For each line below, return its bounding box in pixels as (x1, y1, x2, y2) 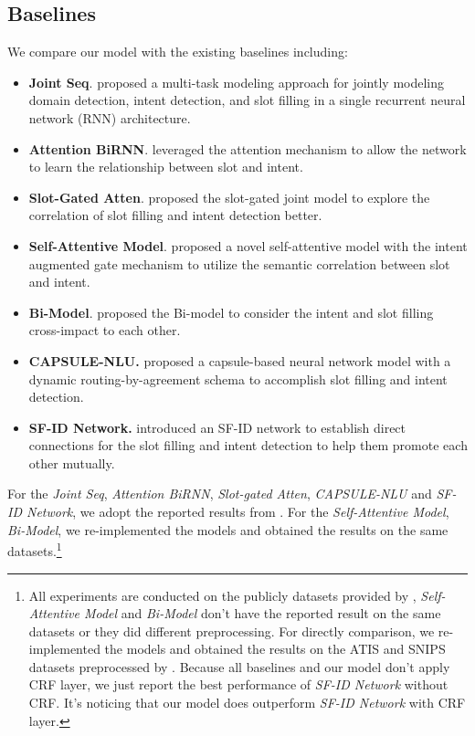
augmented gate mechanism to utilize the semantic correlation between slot (28, 254, 450, 273)
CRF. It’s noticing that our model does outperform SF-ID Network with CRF (28, 693, 466, 712)
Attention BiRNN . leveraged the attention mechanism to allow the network (28, 139, 467, 158)
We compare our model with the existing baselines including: (7, 42, 348, 61)
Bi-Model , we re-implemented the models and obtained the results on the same (7, 520, 449, 539)
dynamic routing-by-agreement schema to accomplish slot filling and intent (28, 369, 448, 388)
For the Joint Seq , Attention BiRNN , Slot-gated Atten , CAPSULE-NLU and (7, 484, 432, 503)
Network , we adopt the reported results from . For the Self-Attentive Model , (26, 502, 449, 521)
